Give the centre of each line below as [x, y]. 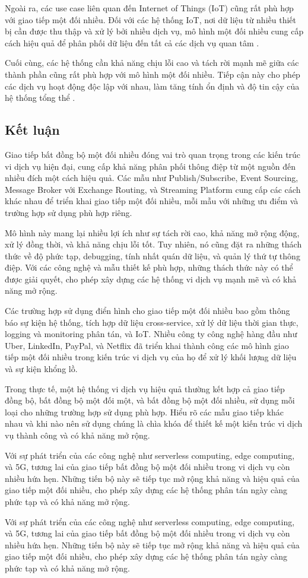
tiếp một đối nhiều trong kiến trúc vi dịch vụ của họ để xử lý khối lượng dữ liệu [151, 357]
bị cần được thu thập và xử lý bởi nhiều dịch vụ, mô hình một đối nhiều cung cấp [154, 31]
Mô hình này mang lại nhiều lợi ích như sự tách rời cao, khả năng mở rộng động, [152, 232]
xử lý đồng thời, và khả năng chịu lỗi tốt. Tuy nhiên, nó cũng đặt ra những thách [153, 244]
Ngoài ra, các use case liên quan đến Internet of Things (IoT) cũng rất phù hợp [149, 8]
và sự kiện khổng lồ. [41, 369]
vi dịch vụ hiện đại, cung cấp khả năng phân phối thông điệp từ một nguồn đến [150, 166]
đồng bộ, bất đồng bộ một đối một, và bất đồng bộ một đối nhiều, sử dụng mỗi [150, 400]
